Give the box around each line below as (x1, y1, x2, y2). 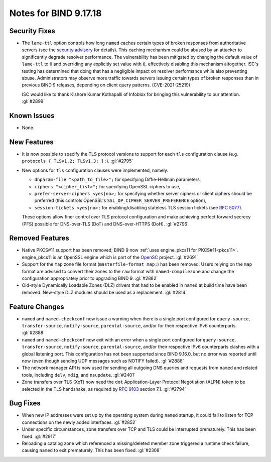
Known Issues (9, 111, 55, 120)
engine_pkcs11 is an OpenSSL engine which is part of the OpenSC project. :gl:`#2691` (22, 254, 198, 260)
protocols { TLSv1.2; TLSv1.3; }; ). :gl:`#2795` (22, 158, 133, 164)
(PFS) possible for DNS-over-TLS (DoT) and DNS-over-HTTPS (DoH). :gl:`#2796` (22, 221, 189, 227)
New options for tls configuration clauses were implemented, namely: (22, 167, 169, 173)
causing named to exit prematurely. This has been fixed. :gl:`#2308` (22, 447, 161, 453)
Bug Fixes (9, 399, 41, 408)
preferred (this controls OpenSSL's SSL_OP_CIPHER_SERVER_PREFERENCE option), (34, 197, 207, 203)
